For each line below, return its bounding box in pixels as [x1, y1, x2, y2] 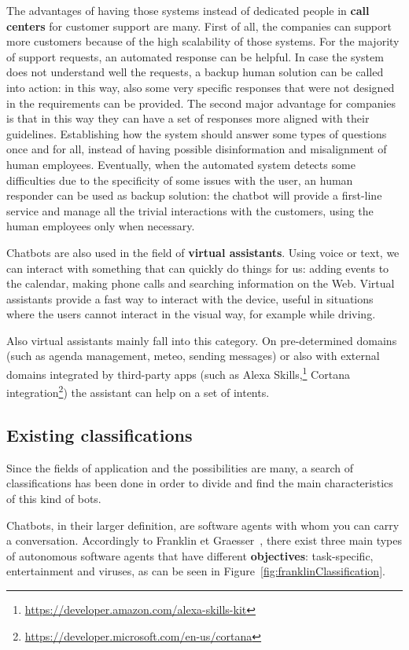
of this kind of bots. [6, 490, 101, 506]
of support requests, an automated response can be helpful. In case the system [6, 48, 384, 64]
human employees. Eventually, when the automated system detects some [6, 156, 356, 172]
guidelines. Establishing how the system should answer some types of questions [6, 125, 387, 141]
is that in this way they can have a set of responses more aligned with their [6, 110, 370, 127]
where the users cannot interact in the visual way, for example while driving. [6, 306, 376, 322]
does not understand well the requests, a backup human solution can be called [6, 64, 384, 80]
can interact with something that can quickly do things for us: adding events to [6, 259, 389, 276]
